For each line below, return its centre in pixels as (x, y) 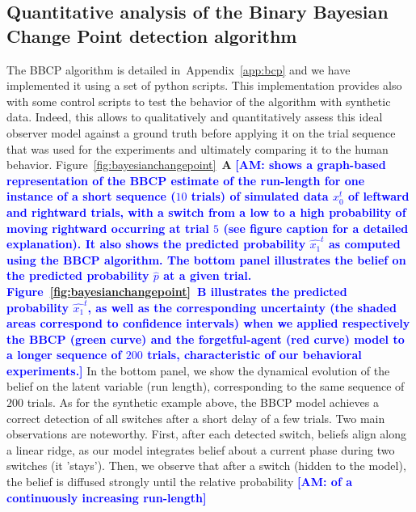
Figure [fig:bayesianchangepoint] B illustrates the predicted (177, 291)
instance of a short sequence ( (91, 196)
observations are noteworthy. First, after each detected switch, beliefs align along (207, 434)
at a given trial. (208, 275)
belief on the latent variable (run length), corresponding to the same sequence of (206, 386)
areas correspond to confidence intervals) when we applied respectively (208, 323)
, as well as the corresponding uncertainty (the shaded (242, 307)
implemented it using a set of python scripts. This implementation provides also (204, 85)
